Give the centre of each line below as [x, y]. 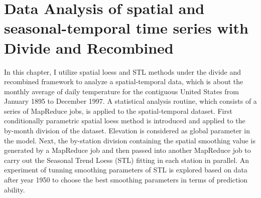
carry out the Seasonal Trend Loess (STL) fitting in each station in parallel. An [127, 160]
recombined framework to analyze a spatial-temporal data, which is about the [124, 81]
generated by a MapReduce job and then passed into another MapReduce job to [127, 150]
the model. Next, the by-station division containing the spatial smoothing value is [130, 140]
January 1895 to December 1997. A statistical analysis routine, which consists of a [130, 101]
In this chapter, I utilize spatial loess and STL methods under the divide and [123, 71]
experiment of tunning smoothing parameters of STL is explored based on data [126, 170]
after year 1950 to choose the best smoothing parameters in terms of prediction [126, 180]
